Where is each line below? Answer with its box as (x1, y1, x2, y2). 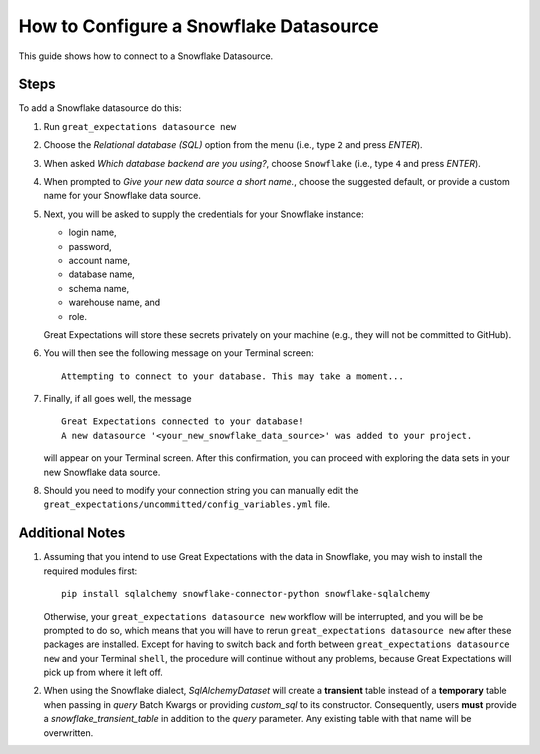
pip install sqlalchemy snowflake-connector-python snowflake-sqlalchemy (61, 588, 431, 600)
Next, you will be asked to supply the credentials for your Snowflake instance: (43, 208, 364, 220)
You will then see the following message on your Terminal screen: (43, 347, 314, 359)
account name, (68, 254, 130, 266)
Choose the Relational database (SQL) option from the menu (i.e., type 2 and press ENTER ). (43, 139, 424, 151)
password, (68, 240, 112, 252)
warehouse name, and (68, 296, 161, 309)
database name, (68, 268, 135, 280)
